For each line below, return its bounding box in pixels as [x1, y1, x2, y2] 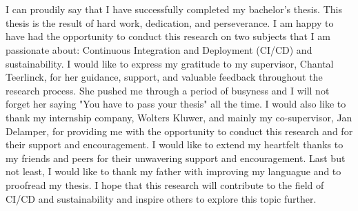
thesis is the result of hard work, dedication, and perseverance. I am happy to [6, 15, 334, 30]
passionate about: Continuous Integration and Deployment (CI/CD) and [6, 42, 312, 57]
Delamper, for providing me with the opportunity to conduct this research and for [6, 123, 353, 138]
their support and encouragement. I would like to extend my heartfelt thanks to [6, 137, 344, 152]
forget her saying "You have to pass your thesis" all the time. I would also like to [6, 97, 346, 111]
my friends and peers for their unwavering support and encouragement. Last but [6, 150, 346, 165]
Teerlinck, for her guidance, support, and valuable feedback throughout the [6, 70, 323, 84]
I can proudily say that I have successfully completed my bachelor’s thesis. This [6, 2, 342, 17]
